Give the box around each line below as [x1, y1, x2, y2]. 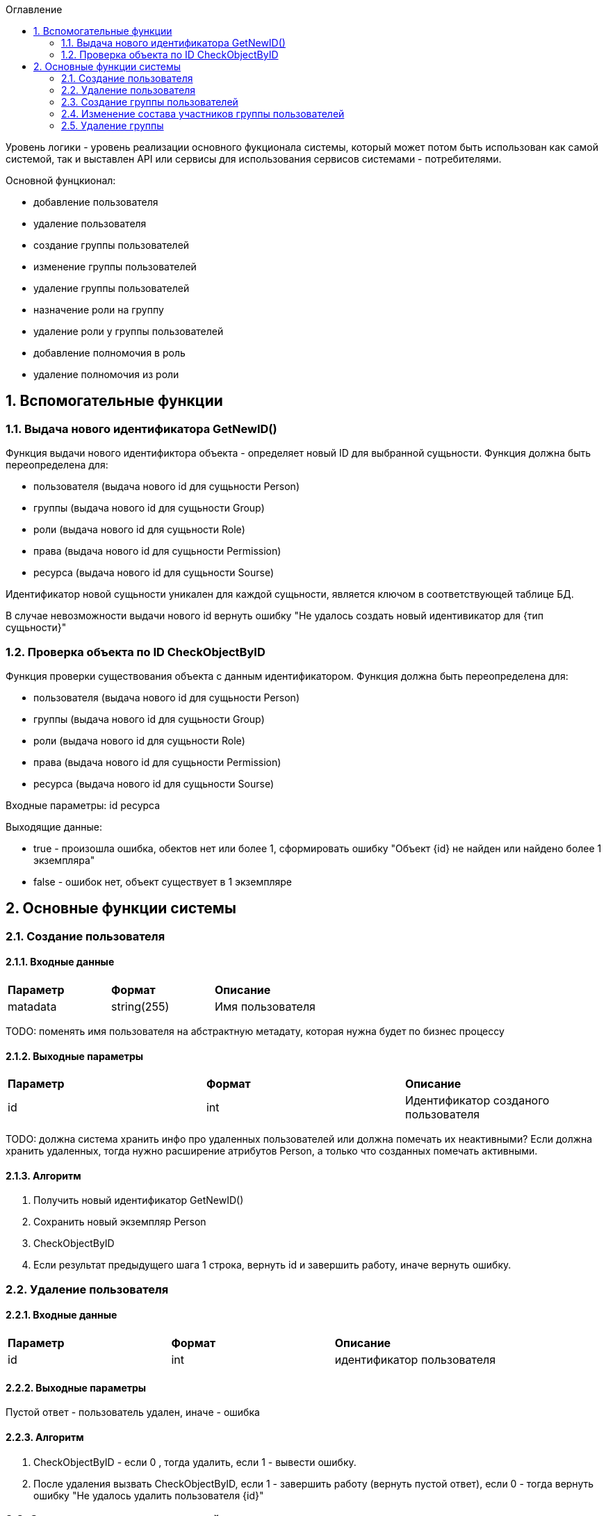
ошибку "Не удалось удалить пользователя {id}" [33, 1489, 264, 1501]
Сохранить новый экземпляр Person [33, 1216, 206, 1228]
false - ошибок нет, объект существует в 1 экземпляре [33, 875, 292, 888]
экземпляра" [33, 854, 95, 866]
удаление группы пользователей [33, 282, 190, 294]
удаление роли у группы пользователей [33, 325, 224, 337]
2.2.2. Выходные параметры [6, 1381, 147, 1394]
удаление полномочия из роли [33, 368, 179, 380]
